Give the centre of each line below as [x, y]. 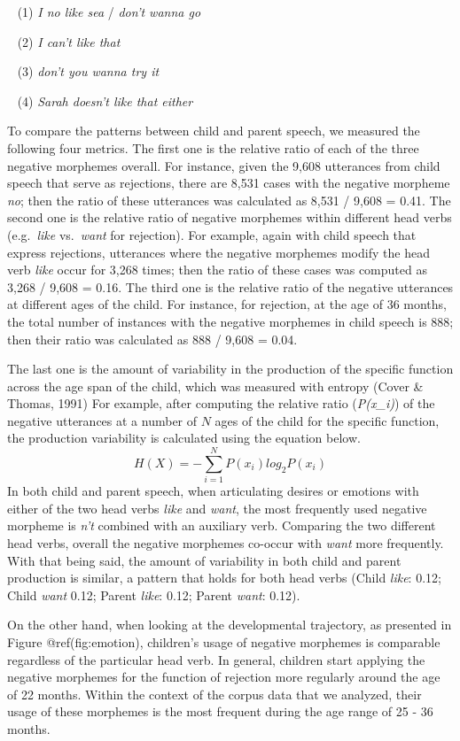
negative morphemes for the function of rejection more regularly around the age [224, 677]
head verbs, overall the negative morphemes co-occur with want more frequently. [226, 542]
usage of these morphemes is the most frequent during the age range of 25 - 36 [220, 711]
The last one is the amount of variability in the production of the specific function [230, 369]
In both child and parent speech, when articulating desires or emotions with [213, 491]
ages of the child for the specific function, [327, 420]
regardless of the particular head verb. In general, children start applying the [216, 659]
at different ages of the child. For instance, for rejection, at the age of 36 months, [227, 304]
